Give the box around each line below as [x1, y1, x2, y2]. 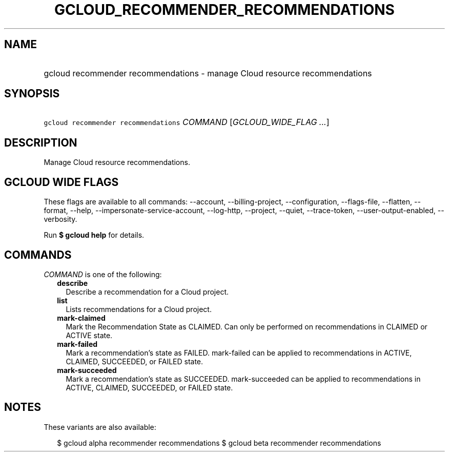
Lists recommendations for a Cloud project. [66, 304, 212, 314]
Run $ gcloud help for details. [44, 231, 145, 240]
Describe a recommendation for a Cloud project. [66, 287, 229, 296]
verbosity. [44, 215, 77, 224]
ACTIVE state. [66, 330, 113, 340]
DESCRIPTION [4, 136, 77, 149]
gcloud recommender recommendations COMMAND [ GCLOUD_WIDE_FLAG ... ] [44, 117, 330, 128]
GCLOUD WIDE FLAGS [4, 175, 119, 189]
